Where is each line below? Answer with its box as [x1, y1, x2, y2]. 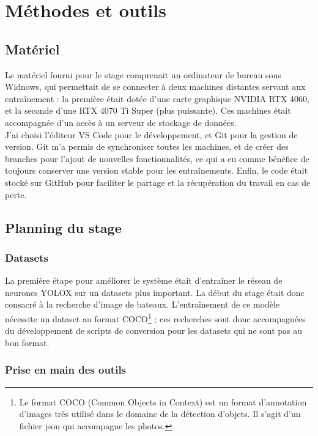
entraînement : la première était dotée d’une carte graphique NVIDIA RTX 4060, [5, 92, 309, 105]
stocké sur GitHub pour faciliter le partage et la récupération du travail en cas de [5, 176, 311, 188]
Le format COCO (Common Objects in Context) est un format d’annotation [19, 395, 307, 408]
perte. [5, 188, 27, 201]
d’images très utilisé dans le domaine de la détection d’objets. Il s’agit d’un [19, 407, 301, 420]
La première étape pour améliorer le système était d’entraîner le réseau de [5, 274, 283, 287]
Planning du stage [5, 218, 122, 237]
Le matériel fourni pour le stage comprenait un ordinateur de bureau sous [5, 68, 281, 81]
